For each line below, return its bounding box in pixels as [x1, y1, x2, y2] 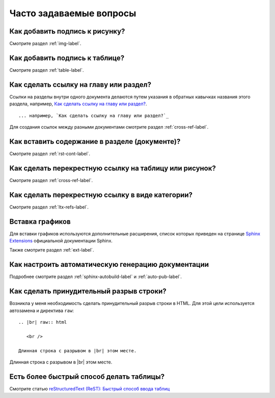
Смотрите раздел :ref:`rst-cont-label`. [9, 150, 91, 157]
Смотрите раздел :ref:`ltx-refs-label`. [9, 204, 89, 210]
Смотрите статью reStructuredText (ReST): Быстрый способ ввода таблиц [9, 385, 170, 391]
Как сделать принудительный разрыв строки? [9, 287, 167, 296]
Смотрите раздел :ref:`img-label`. [9, 41, 81, 47]
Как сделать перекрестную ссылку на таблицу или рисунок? [9, 164, 216, 172]
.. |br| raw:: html [18, 319, 67, 325]
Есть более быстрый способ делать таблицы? [9, 372, 165, 381]
